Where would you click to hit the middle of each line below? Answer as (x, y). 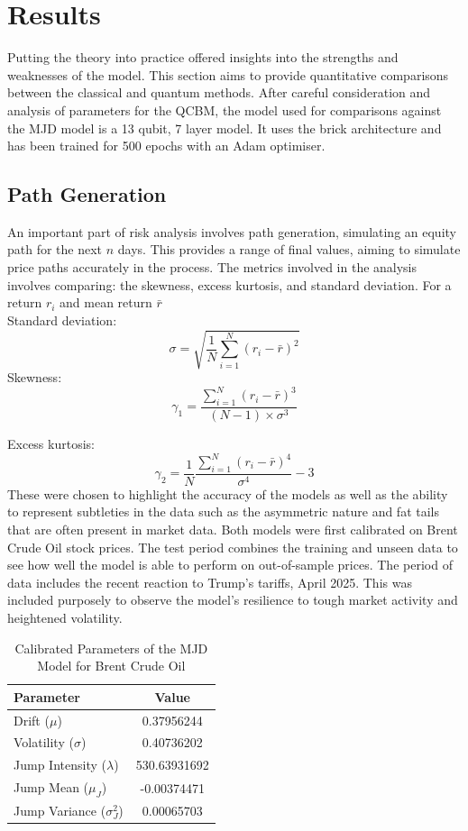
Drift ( (32, 720)
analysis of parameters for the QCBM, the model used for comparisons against (225, 110)
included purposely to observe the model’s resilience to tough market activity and (233, 600)
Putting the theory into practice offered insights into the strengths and (203, 57)
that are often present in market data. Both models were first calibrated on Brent (233, 530)
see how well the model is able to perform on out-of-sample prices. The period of (230, 565)
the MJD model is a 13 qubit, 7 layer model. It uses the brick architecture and (225, 128)
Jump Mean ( (51, 787)
